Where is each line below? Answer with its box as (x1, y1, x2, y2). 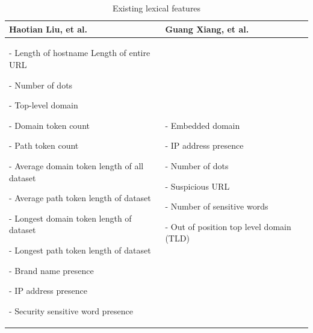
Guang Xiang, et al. (165, 22, 249, 35)
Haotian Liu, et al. (9, 22, 88, 35)
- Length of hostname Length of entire (9, 46, 150, 59)
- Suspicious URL (165, 179, 230, 192)
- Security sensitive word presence (9, 304, 134, 317)
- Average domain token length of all (9, 160, 144, 172)
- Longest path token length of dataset (9, 243, 151, 256)
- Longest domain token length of (9, 211, 132, 224)
